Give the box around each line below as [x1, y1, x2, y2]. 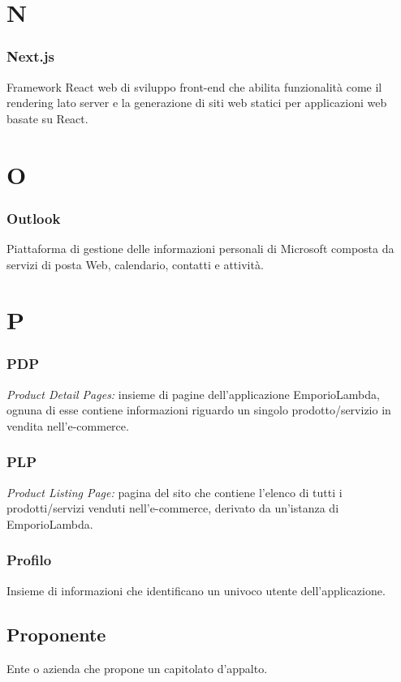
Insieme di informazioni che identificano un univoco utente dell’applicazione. [6, 581, 386, 598]
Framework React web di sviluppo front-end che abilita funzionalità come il [6, 78, 382, 95]
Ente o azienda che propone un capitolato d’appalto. [6, 659, 268, 676]
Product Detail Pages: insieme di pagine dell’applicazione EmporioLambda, [6, 385, 380, 402]
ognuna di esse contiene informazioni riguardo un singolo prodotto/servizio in [6, 401, 391, 418]
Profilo [6, 550, 52, 570]
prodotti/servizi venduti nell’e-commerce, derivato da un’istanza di [6, 500, 339, 517]
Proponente [6, 621, 106, 646]
